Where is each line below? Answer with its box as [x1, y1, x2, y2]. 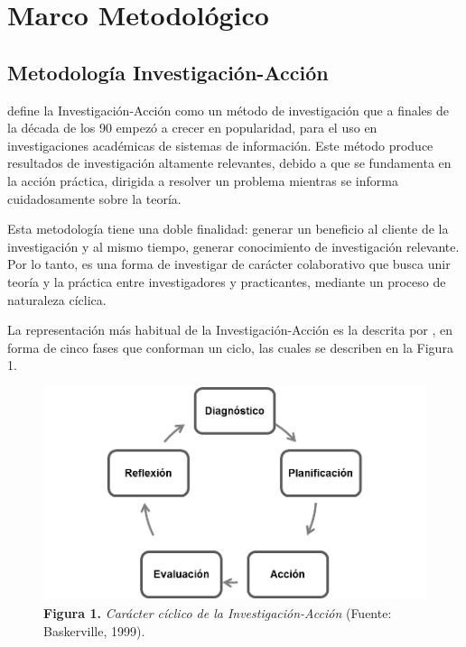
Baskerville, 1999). [43, 621, 145, 640]
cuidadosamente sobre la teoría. [7, 189, 182, 208]
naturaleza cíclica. [7, 290, 107, 309]
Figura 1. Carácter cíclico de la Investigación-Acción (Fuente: [43, 603, 392, 622]
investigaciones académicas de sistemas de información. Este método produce [7, 135, 433, 154]
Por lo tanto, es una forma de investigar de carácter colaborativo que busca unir [7, 254, 451, 273]
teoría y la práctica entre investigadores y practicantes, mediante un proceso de [7, 272, 446, 291]
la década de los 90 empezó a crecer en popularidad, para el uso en [7, 118, 377, 137]
